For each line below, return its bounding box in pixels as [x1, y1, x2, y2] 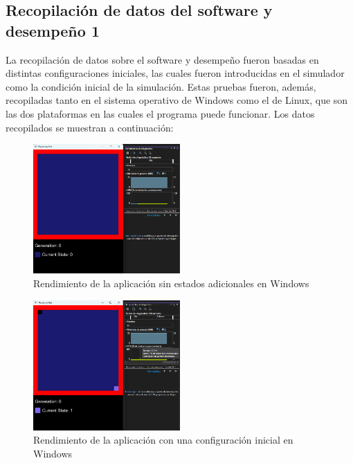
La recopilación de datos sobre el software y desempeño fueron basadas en [6, 52, 319, 66]
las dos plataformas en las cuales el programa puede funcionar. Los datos [6, 106, 315, 120]
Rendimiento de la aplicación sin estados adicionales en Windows [33, 276, 309, 291]
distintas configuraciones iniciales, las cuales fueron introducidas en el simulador [6, 66, 345, 80]
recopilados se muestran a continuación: [6, 120, 174, 134]
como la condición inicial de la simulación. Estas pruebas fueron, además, [6, 79, 316, 93]
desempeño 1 [6, 19, 100, 41]
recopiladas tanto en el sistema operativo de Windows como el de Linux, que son [6, 93, 348, 107]
